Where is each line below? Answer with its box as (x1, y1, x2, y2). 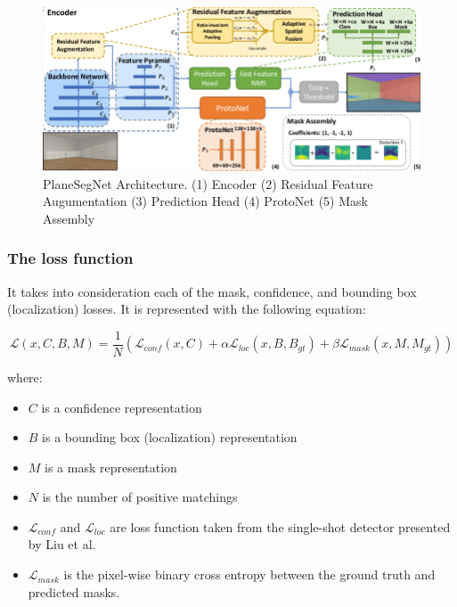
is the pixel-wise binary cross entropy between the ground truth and (63, 565, 436, 584)
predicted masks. (28, 582, 120, 601)
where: (7, 367, 43, 386)
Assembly (43, 209, 95, 227)
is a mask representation (45, 457, 177, 476)
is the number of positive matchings (42, 488, 238, 506)
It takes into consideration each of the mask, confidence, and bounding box (7, 282, 417, 300)
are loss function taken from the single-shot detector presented (110, 517, 451, 536)
